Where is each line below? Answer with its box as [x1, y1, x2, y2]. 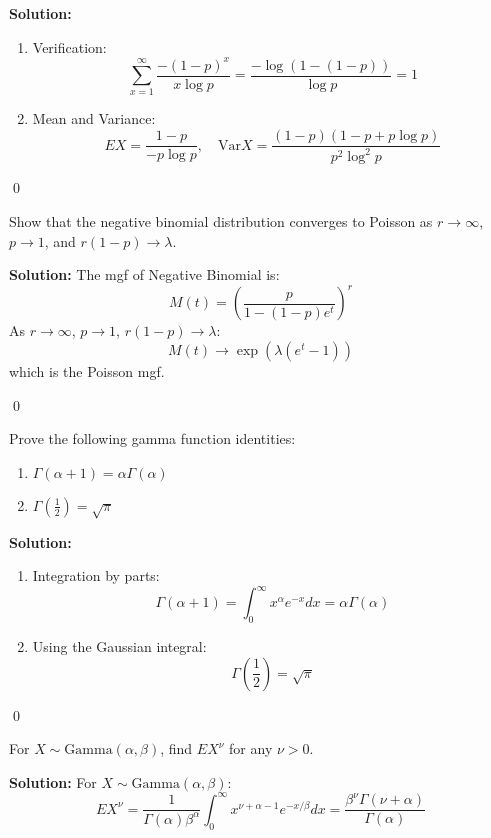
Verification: [32, 36, 107, 57]
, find [160, 738, 193, 759]
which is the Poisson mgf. [9, 360, 165, 381]
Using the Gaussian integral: [32, 635, 207, 656]
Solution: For [9, 771, 97, 792]
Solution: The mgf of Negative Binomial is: [9, 264, 280, 285]
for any [229, 738, 273, 759]
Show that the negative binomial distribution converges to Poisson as [9, 211, 433, 232]
